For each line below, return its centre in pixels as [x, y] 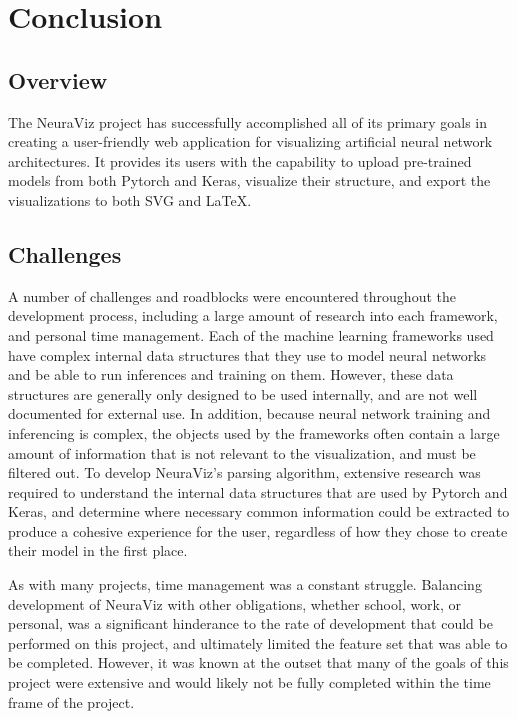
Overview [58, 79]
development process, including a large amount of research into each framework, [253, 315]
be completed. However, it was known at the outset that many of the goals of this [258, 662]
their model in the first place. [98, 550]
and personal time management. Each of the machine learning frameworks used [251, 334]
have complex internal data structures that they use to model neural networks [247, 354]
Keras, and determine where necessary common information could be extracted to [259, 511]
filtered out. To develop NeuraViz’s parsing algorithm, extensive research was [244, 472]
